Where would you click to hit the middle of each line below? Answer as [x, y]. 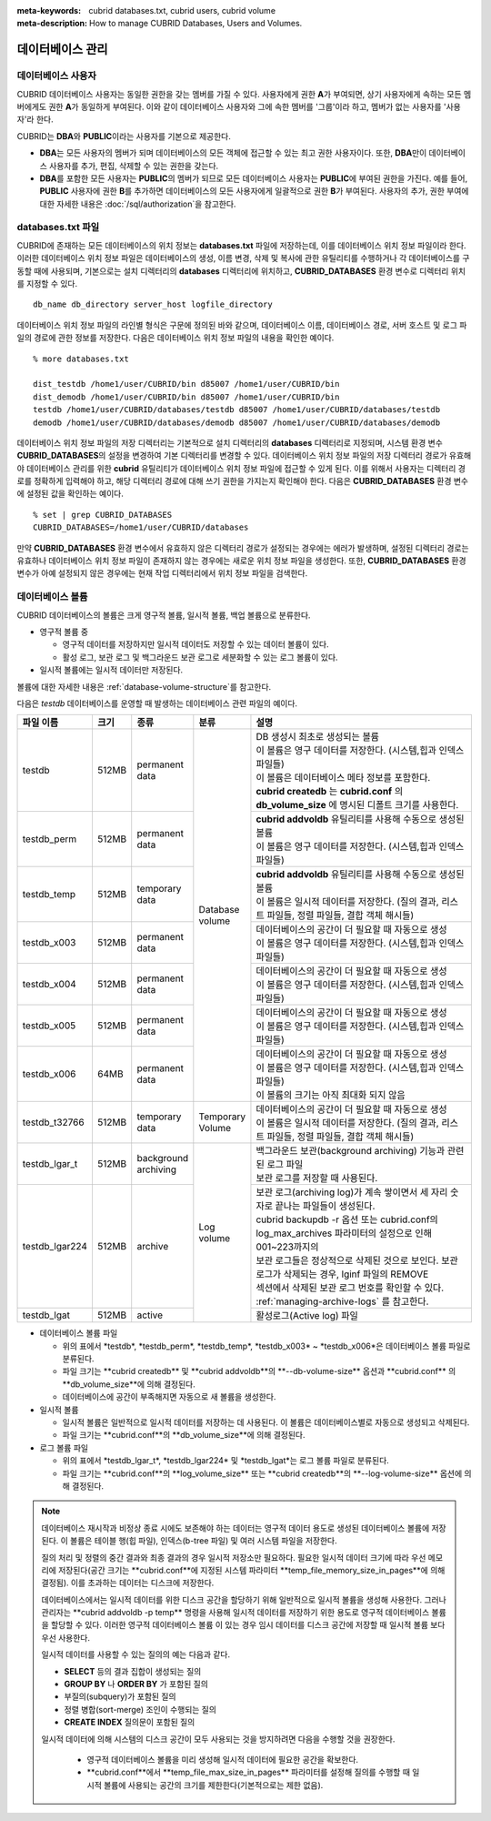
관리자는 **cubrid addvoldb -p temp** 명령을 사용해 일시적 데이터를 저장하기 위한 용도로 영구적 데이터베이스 [235, 1613]
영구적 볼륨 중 [64, 632]
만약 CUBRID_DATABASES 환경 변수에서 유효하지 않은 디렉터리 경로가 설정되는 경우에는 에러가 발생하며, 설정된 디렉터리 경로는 [243, 548]
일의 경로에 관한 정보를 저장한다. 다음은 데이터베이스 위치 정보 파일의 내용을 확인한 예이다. [175, 338]
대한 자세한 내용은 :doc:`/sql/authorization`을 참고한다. [138, 204]
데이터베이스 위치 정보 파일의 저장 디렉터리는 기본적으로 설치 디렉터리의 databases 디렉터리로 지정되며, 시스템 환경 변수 [230, 442]
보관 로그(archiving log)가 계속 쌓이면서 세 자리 [352, 1192]
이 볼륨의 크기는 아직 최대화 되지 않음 [331, 1095]
